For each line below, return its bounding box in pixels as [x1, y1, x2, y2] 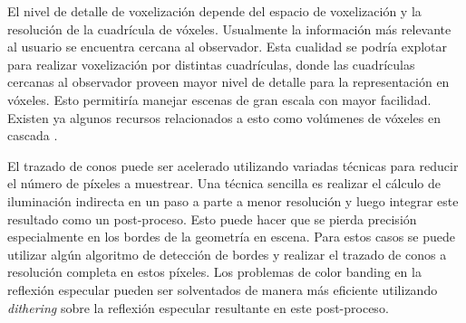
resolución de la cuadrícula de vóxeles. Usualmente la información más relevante [7, 19, 451, 38]
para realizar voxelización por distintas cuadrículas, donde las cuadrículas [7, 54, 415, 73]
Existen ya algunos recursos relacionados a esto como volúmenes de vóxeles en [7, 108, 442, 127]
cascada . [7, 126, 58, 145]
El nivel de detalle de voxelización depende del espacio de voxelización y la [7, 2, 422, 20]
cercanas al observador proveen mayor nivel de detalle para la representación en [7, 72, 450, 91]
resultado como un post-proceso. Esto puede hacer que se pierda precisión [7, 209, 417, 228]
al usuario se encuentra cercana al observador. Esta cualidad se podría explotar [7, 37, 448, 56]
